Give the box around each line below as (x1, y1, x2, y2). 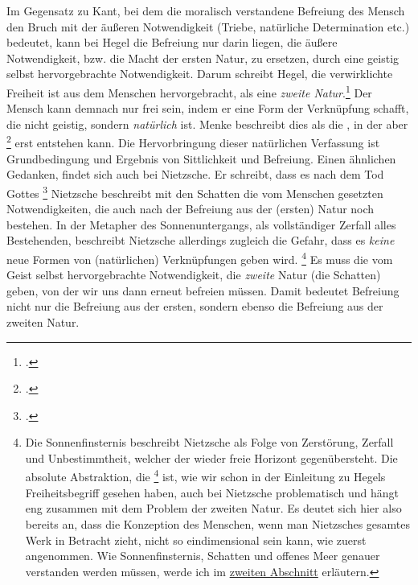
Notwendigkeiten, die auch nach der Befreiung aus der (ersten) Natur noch (6, 200, 375, 217)
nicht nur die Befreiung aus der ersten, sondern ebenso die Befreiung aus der (6, 298, 383, 315)
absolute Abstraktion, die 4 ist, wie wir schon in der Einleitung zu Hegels (25, 466, 386, 485)
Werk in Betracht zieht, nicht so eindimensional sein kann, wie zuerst (25, 531, 367, 548)
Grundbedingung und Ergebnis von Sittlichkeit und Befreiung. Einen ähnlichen (6, 150, 396, 167)
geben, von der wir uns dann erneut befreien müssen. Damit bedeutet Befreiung (6, 282, 400, 299)
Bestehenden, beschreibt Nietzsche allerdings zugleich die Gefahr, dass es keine (6, 232, 395, 249)
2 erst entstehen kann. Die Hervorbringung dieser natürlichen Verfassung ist (6, 132, 380, 151)
